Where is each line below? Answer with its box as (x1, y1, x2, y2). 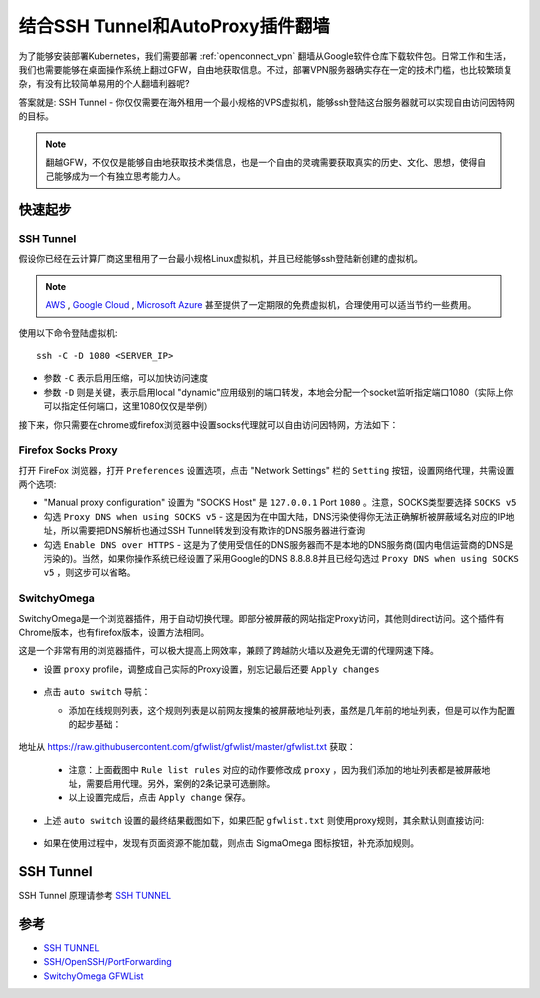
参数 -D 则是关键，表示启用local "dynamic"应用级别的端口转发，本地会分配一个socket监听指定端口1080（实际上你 (43, 386, 514, 398)
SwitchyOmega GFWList (43, 970, 144, 982)
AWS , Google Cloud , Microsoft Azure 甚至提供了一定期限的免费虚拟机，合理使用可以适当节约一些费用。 (45, 299, 477, 311)
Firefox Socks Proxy (18, 443, 119, 457)
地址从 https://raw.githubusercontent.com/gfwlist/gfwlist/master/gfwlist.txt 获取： (18, 741, 357, 753)
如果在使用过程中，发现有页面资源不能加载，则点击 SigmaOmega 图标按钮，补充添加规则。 (43, 837, 420, 849)
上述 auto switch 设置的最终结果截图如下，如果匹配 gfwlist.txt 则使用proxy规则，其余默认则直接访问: (43, 814, 485, 826)
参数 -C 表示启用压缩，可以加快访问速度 (43, 372, 209, 384)
